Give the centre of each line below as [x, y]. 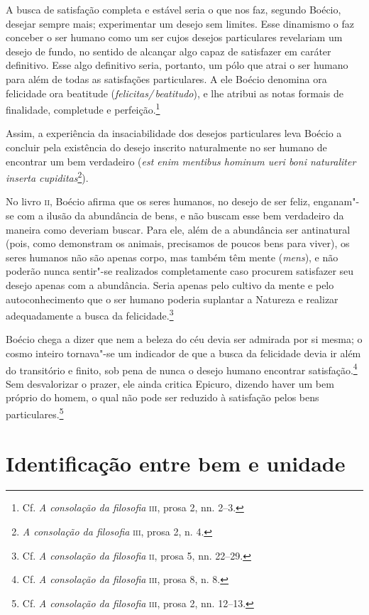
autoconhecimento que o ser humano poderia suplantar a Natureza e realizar [172, 299]
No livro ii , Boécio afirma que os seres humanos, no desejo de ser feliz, [158, 201]
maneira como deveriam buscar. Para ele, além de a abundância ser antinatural [178, 229]
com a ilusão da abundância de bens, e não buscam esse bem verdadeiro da [181, 216]
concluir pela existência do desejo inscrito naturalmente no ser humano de [166, 147]
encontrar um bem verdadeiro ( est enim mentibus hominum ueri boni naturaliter [181, 161]
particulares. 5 [35, 413]
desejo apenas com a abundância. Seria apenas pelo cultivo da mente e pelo [170, 285]
